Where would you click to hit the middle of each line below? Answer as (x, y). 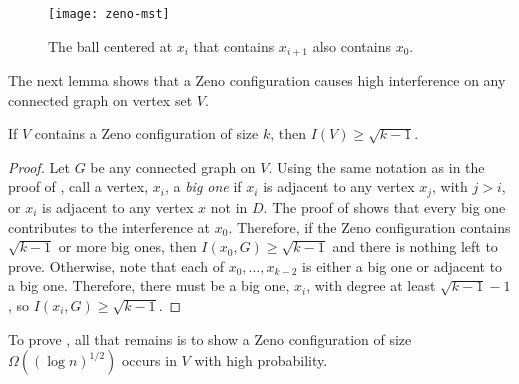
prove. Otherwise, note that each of (116, 265)
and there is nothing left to (415, 246)
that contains (234, 45)
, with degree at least (371, 285)
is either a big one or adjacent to (402, 265)
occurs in (149, 360)
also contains (351, 45)
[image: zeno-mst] (109, 14)
